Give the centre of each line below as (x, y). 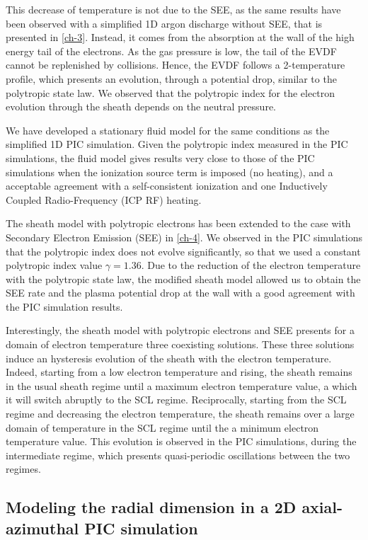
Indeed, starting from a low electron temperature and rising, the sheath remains (179, 372)
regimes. (23, 469)
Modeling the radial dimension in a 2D (151, 507)
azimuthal (42, 528)
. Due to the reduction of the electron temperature (251, 265)
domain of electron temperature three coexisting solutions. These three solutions (180, 344)
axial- (322, 507)
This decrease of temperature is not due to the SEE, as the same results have (173, 9)
